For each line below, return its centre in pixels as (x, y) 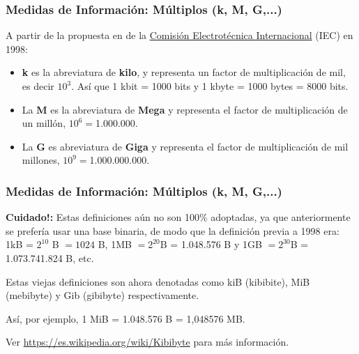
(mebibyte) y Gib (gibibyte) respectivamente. (102, 295)
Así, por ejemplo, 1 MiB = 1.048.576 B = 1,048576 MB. (125, 318)
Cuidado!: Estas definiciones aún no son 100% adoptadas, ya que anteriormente (178, 217)
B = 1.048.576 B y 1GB (211, 244)
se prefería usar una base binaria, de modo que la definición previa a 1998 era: (173, 230)
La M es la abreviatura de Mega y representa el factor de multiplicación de (185, 109)
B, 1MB (115, 244)
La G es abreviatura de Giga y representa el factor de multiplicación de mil (185, 146)
